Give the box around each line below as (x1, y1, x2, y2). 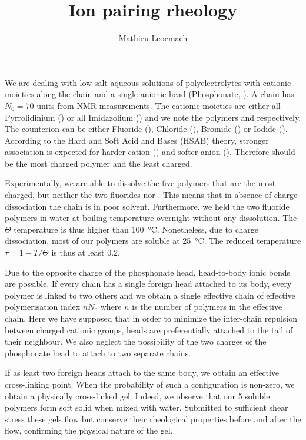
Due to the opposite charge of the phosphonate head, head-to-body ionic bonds (5, 266, 291, 278)
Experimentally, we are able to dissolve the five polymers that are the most (5, 177, 276, 189)
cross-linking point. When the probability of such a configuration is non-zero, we (5, 378, 295, 390)
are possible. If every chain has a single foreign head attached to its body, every (5, 277, 292, 290)
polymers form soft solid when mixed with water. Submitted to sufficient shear (5, 401, 288, 413)
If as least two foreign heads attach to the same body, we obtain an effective (5, 366, 280, 379)
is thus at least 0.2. (51, 246, 120, 259)
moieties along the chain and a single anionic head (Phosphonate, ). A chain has (5, 88, 294, 100)
